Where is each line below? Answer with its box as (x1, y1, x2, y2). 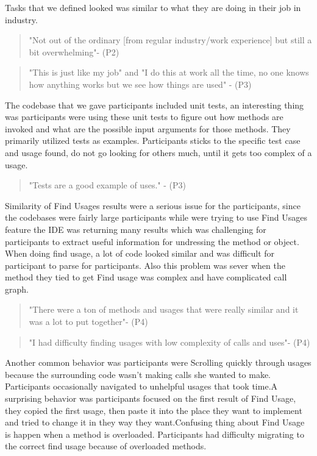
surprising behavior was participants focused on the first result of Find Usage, (5, 392, 296, 405)
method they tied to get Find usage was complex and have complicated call (5, 271, 287, 283)
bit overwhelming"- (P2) (29, 45, 119, 58)
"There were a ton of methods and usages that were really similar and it (29, 303, 299, 316)
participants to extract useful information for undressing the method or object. (5, 235, 299, 248)
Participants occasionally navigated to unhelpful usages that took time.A (5, 380, 278, 393)
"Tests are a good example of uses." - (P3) (29, 179, 186, 191)
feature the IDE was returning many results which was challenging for (5, 223, 266, 235)
